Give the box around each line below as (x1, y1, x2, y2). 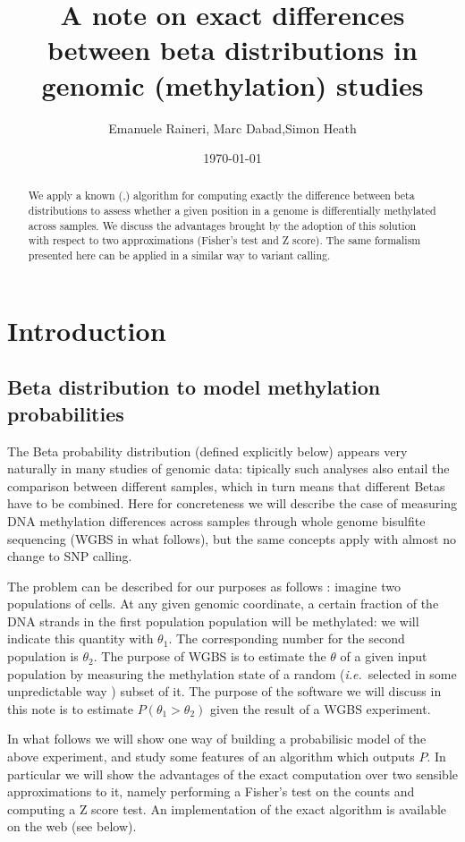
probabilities (7, 399, 124, 427)
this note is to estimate (7, 699, 133, 718)
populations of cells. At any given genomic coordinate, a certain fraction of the (7, 594, 439, 613)
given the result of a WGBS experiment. (209, 699, 431, 718)
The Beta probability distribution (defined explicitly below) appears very (7, 441, 408, 460)
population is (7, 647, 79, 666)
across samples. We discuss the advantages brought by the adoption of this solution (28, 217, 417, 233)
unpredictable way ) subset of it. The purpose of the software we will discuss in (7, 682, 442, 701)
